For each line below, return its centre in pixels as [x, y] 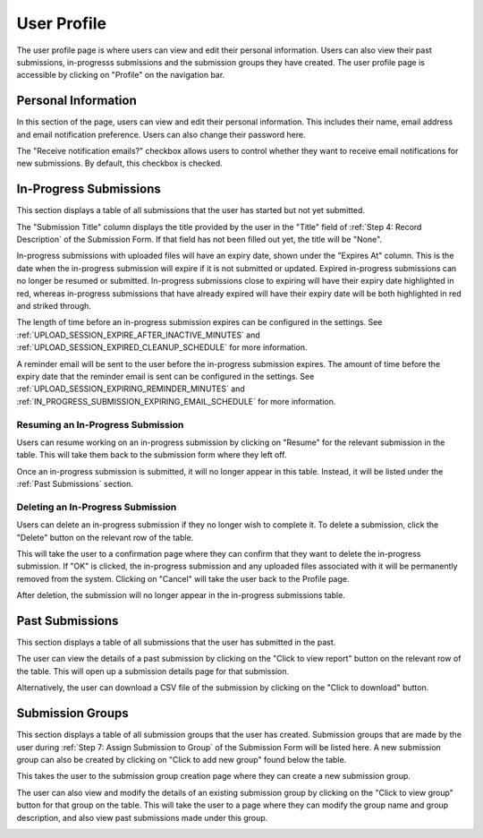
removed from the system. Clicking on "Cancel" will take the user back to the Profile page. [183, 578]
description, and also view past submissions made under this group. [142, 817]
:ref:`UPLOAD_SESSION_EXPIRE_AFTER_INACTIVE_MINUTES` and [139, 335]
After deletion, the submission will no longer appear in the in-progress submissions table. [181, 595]
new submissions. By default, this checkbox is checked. [119, 163]
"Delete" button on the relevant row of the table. [105, 537]
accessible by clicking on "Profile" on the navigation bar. [121, 75]
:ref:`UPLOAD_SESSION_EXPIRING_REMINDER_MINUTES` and [131, 389]
